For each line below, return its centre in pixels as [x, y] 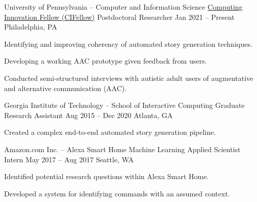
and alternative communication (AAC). [66, 88]
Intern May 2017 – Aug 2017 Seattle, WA [69, 159]
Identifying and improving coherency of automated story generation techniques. [128, 44]
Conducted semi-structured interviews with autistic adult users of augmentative [129, 78]
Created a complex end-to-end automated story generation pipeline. [110, 132]
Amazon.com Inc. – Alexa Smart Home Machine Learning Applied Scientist [122, 149]
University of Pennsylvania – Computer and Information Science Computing [123, 7]
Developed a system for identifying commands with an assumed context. [117, 193]
